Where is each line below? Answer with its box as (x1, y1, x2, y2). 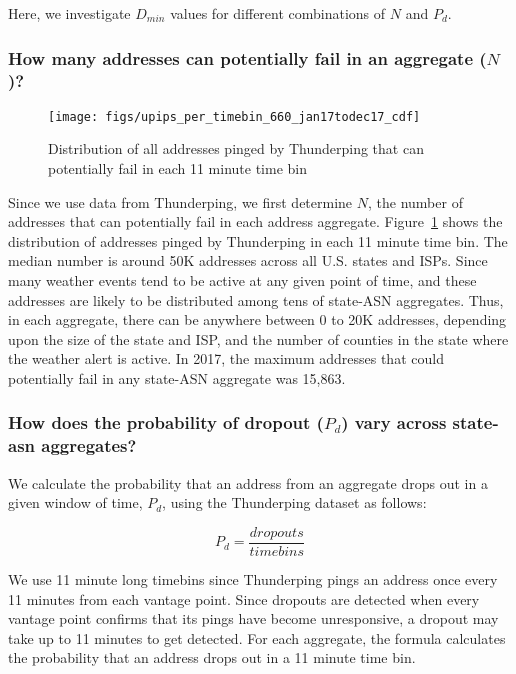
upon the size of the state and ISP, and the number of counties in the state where (8, 328, 509, 349)
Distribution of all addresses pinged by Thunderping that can (48, 138, 424, 159)
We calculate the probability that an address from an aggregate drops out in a (8, 472, 488, 493)
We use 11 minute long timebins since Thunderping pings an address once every (8, 568, 498, 589)
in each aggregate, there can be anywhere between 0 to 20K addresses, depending (8, 309, 507, 330)
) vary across (341, 410, 447, 435)
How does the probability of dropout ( (8, 410, 324, 435)
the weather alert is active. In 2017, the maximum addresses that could (8, 348, 444, 369)
